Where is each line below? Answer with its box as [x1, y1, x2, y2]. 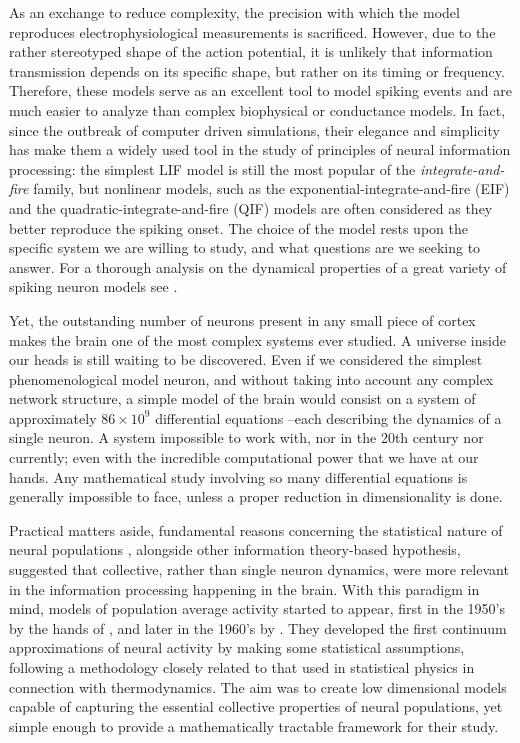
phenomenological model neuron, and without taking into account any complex [9, 368, 494, 389]
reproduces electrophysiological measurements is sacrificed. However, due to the [9, 21, 496, 42]
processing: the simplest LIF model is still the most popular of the [9, 158, 416, 179]
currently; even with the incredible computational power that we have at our [9, 447, 479, 468]
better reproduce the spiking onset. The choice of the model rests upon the [9, 217, 468, 238]
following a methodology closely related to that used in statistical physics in [9, 657, 475, 677]
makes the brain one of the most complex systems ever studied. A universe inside [9, 329, 506, 350]
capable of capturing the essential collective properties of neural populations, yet [9, 696, 503, 717]
